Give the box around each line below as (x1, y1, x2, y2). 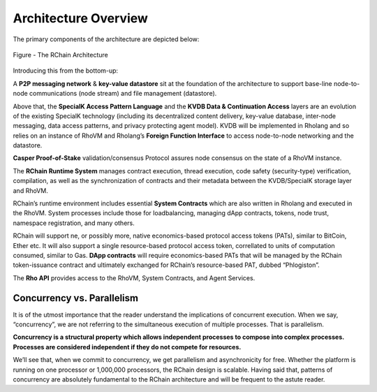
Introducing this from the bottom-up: (13, 66, 119, 75)
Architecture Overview (13, 10, 148, 26)
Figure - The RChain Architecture (13, 50, 108, 59)
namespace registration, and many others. (13, 219, 135, 227)
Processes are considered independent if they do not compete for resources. (13, 342, 242, 351)
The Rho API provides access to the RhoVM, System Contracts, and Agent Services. (13, 273, 256, 282)
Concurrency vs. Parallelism (13, 292, 139, 304)
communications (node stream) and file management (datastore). (29, 89, 217, 98)
